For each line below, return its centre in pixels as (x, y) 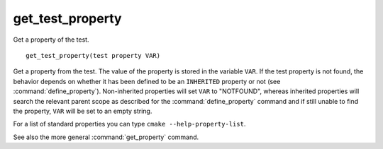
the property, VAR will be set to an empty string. (83, 111)
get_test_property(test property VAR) (93, 55)
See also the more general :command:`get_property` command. (106, 137)
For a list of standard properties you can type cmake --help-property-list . (129, 124)
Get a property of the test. (51, 40)
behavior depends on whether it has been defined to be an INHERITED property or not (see (147, 81)
